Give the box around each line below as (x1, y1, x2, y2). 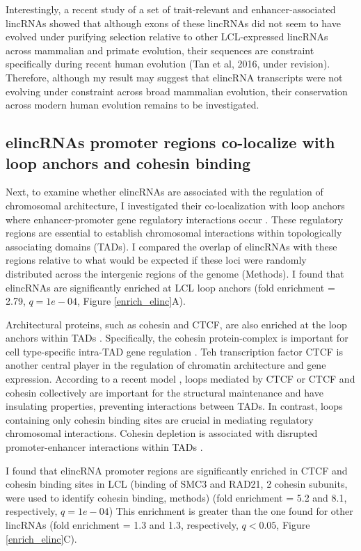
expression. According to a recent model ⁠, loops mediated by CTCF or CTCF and (6, 372, 355, 386)
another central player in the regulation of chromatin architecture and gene (6, 358, 326, 372)
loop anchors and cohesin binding (6, 152, 250, 173)
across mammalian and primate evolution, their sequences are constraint (6, 42, 314, 57)
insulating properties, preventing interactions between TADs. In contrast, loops (6, 399, 343, 413)
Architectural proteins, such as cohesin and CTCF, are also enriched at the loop (6, 317, 347, 331)
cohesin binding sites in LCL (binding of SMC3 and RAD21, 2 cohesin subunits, (6, 477, 348, 491)
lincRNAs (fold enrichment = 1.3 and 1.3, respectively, (6, 518, 239, 532)
